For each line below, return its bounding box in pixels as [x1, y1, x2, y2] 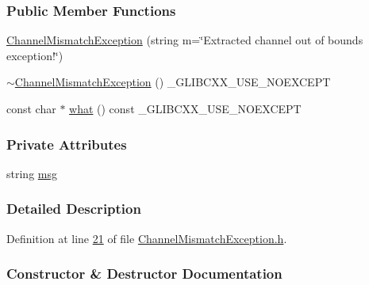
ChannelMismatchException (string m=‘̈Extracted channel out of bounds [6, 32, 363, 48]
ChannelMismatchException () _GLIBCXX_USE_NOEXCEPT [14, 74, 331, 90]
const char [6, 101, 56, 116]
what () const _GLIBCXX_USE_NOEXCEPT [69, 101, 302, 116]
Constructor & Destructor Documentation [6, 264, 283, 283]
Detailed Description [6, 199, 141, 218]
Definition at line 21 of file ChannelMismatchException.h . [6, 230, 287, 246]
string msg [6, 165, 57, 181]
